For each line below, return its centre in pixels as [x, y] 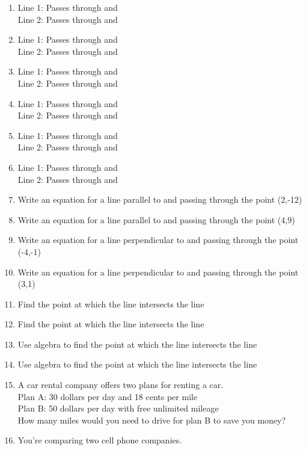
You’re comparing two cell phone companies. [100, 440]
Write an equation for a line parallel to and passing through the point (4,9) [156, 219]
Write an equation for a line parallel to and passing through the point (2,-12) [160, 199]
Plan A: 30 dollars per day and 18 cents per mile [108, 396]
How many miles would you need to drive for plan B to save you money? [152, 420]
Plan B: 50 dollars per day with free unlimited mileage [118, 408]
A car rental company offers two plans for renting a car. [121, 385]
